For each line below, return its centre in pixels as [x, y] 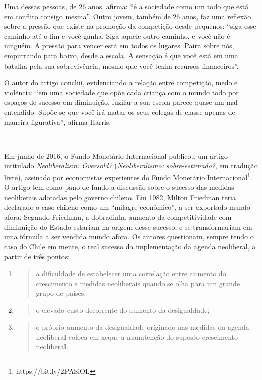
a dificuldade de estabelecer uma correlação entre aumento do [131, 273]
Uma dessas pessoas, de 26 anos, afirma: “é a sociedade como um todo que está [126, 6]
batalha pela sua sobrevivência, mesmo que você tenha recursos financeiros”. [121, 65]
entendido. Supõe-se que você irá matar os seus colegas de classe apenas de [120, 112]
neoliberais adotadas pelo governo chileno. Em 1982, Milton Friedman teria [120, 197]
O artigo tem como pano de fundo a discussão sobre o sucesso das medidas [119, 187]
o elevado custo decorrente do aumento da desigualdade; [123, 310]
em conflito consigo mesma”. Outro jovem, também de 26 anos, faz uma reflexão [128, 16]
